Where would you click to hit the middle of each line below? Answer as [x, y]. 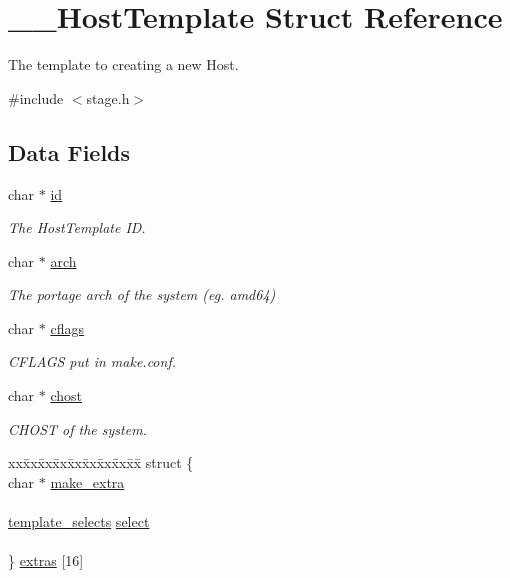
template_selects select [79, 521]
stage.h [108, 97]
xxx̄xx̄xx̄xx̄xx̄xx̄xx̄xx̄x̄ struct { [101, 462]
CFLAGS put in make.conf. [92, 361]
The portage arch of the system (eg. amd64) [142, 294]
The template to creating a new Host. [123, 64]
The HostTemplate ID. [77, 227]
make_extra [87, 481]
